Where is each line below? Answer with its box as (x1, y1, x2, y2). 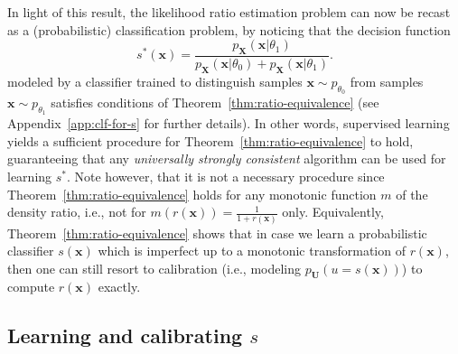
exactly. (98, 277, 141, 296)
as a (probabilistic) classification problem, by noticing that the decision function (7, 20, 451, 39)
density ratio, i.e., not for (7, 202, 146, 221)
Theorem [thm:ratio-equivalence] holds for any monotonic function (7, 184, 377, 203)
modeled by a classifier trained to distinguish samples (7, 71, 303, 90)
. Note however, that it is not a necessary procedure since (66, 167, 385, 185)
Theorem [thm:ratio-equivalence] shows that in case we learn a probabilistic (7, 223, 427, 242)
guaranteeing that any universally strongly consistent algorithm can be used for (7, 149, 446, 168)
